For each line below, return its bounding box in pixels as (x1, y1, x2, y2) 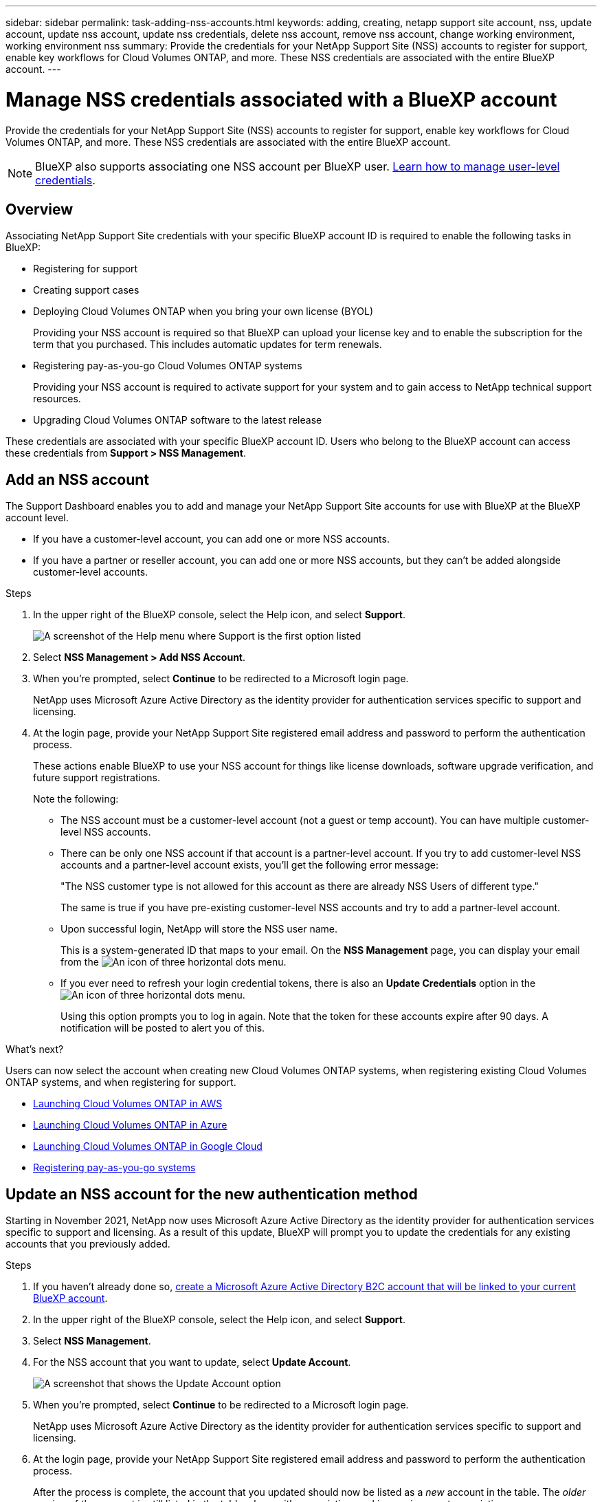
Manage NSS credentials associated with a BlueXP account (5, 87, 557, 111)
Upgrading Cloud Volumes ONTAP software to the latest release (33, 414, 322, 426)
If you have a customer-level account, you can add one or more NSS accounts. (33, 533, 390, 545)
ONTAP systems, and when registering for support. (5, 1076, 236, 1089)
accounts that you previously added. (5, 1238, 170, 1250)
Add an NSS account (5, 470, 149, 488)
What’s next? (5, 1043, 64, 1056)
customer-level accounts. (33, 566, 148, 578)
